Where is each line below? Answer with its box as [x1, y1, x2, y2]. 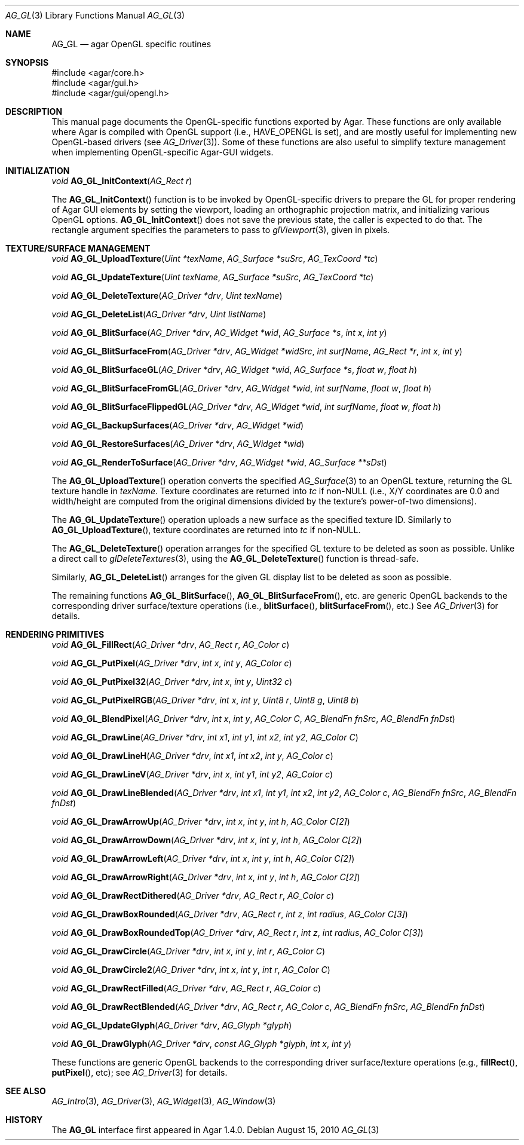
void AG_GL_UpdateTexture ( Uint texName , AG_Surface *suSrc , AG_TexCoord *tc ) [51, 272, 374, 282]
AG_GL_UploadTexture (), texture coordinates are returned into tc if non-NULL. [51, 525, 361, 535]
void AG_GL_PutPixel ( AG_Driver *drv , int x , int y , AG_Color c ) [51, 658, 292, 668]
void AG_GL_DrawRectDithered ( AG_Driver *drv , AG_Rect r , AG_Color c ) [51, 890, 335, 901]
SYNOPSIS [5, 57, 49, 68]
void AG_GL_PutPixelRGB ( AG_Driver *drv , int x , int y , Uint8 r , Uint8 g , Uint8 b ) [51, 695, 359, 705]
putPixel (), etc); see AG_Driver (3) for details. [51, 1067, 228, 1077]
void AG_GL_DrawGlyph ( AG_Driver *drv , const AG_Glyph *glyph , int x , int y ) [51, 1039, 352, 1049]
